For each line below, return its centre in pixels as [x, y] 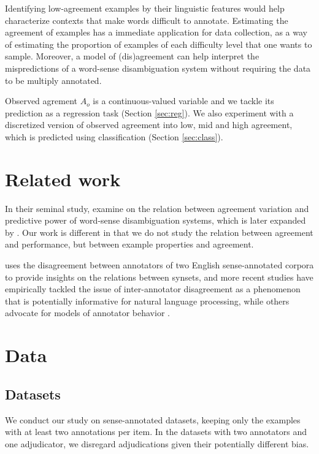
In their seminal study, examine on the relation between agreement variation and [157, 208]
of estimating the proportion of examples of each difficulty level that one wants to [159, 44]
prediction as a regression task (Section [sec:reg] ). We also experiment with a [149, 112]
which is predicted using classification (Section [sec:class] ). [114, 136]
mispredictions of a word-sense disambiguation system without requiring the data [158, 68]
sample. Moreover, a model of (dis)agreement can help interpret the [132, 56]
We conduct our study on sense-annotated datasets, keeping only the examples [153, 419]
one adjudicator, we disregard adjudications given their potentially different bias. [157, 443]
